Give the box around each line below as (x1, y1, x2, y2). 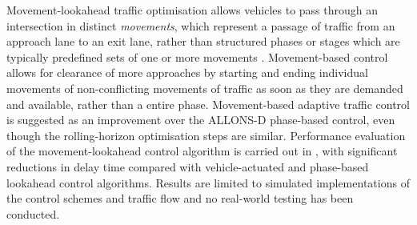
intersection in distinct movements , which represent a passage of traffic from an (6, 17, 395, 34)
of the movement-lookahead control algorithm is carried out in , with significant (6, 143, 398, 159)
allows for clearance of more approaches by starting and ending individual (6, 64, 368, 81)
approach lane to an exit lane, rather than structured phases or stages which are (6, 33, 400, 50)
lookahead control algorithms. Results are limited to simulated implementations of (6, 174, 410, 191)
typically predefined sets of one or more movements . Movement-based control (6, 48, 388, 65)
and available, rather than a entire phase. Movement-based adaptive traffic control (6, 95, 410, 112)
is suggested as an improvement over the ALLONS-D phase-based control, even (6, 111, 395, 128)
